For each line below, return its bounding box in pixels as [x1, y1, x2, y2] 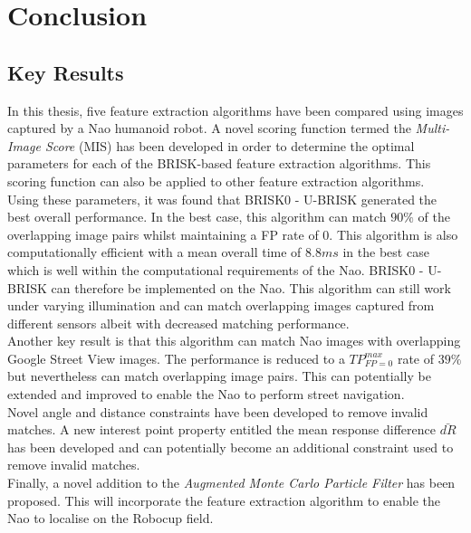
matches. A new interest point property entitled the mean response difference [7, 420, 436, 439]
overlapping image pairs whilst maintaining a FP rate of [7, 224, 319, 243]
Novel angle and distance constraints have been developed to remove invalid [7, 402, 428, 421]
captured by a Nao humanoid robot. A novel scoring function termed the [7, 119, 411, 138]
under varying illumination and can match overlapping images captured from [7, 296, 435, 315]
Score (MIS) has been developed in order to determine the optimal [44, 136, 415, 155]
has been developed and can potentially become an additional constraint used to [7, 437, 454, 456]
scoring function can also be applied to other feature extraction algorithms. [7, 171, 425, 190]
